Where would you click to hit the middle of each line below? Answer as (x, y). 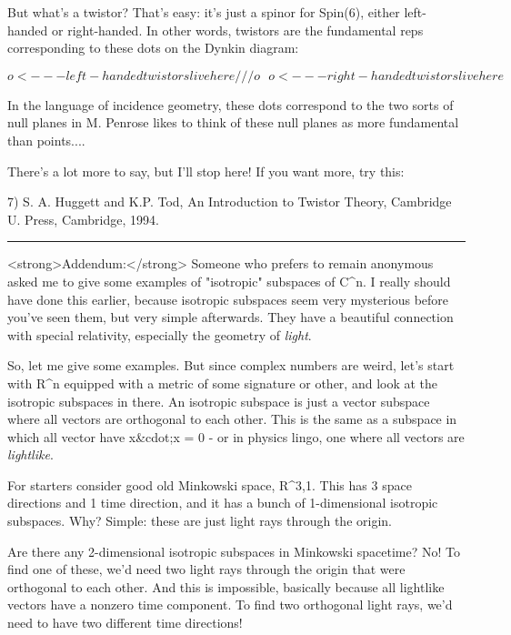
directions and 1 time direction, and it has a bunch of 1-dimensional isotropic (223, 503)
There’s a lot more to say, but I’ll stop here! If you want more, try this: (206, 171)
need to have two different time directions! (125, 623)
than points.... (46, 140)
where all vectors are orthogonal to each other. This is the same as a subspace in (232, 419)
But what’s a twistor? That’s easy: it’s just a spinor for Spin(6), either (204, 12)
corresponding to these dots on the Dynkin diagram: (153, 48)
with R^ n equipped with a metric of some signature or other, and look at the (223, 383)
